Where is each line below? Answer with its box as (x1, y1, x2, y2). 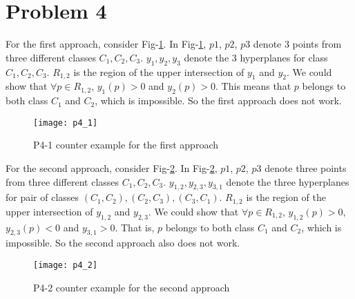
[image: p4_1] (33, 117, 98, 128)
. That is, (115, 220, 155, 234)
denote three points (265, 160, 347, 175)
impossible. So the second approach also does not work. (6, 235, 240, 250)
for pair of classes (6, 190, 79, 204)
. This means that (215, 79, 291, 93)
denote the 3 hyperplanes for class (184, 50, 328, 64)
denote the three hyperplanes (226, 174, 349, 189)
